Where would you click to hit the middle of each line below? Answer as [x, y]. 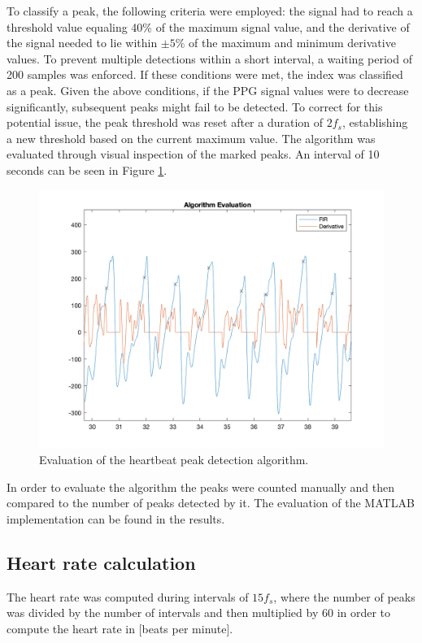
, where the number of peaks [344, 596]
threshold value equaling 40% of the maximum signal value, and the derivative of [208, 26]
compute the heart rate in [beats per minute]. [120, 628]
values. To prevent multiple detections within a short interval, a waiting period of [209, 58]
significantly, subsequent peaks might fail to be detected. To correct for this [195, 106]
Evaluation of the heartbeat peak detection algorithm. [174, 460]
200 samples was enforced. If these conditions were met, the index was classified [205, 74]
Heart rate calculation [101, 562]
